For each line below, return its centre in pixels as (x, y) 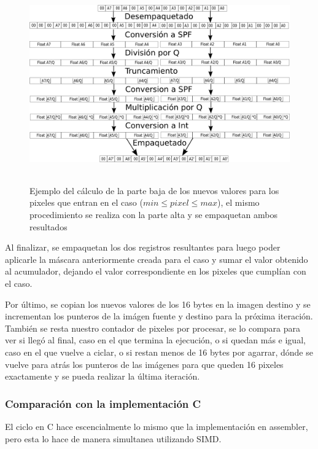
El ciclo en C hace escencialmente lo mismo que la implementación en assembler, (157, 426)
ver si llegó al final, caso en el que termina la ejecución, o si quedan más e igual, (155, 340)
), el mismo (238, 202)
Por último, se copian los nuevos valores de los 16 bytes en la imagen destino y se (158, 304)
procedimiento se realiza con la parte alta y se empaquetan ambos (153, 215)
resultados (48, 226)
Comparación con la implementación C (103, 403)
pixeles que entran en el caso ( (86, 202)
